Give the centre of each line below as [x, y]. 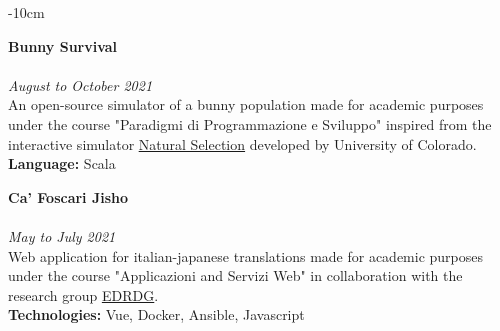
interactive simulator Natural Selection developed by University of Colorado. [242, 143]
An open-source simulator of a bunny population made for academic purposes [246, 104]
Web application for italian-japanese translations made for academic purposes [246, 255]
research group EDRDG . [83, 294]
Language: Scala [62, 163]
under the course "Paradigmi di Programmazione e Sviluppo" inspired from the [250, 123]
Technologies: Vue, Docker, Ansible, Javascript [156, 314]
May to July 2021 [62, 235]
